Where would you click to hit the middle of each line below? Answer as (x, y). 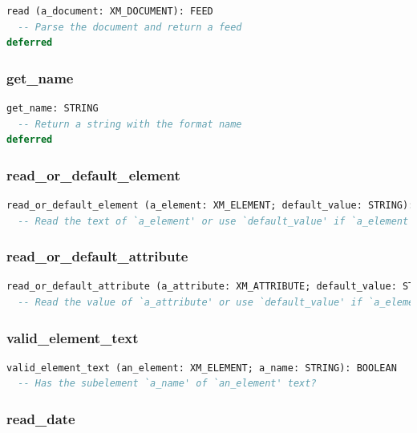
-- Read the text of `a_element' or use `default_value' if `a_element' (216, 221)
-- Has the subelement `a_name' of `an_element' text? (167, 384)
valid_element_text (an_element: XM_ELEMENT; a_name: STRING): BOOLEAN (202, 368)
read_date (41, 418)
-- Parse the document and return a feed (130, 27)
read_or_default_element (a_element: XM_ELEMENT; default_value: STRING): (211, 205)
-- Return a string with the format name (130, 124)
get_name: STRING (53, 108)
